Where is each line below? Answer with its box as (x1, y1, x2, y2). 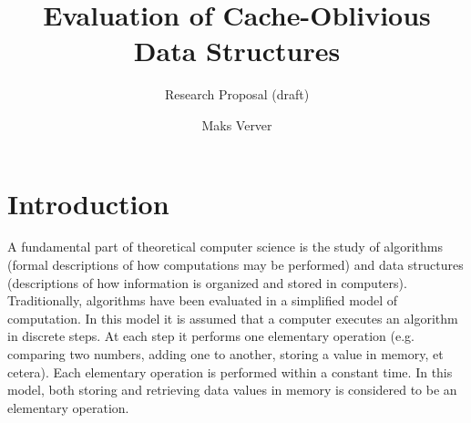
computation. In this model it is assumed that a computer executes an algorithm (7, 308, 458, 327)
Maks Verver (201, 115, 272, 134)
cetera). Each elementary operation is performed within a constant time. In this (7, 362, 453, 381)
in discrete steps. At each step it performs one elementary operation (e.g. (7, 326, 415, 346)
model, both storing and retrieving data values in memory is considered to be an (7, 380, 457, 399)
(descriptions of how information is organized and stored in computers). (7, 273, 407, 292)
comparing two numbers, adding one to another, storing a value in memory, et (7, 345, 444, 363)
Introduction (7, 184, 169, 222)
